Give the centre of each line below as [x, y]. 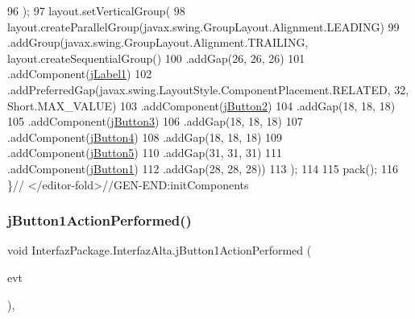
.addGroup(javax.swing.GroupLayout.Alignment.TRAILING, [158, 42]
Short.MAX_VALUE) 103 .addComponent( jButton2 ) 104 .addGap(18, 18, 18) [201, 105]
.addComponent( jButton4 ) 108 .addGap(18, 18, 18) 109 [145, 137]
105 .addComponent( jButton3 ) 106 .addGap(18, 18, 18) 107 [155, 121]
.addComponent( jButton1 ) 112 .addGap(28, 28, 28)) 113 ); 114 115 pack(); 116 [203, 168]
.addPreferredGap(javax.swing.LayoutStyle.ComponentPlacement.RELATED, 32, [208, 89]
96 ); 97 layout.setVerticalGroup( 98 [96, 10]
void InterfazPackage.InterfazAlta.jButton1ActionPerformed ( [160, 250]
